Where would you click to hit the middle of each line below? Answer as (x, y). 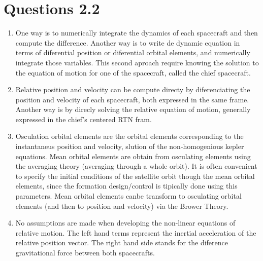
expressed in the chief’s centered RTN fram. (84, 119)
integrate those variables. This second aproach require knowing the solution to (137, 62)
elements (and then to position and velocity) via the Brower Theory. (122, 206)
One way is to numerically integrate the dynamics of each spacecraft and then (137, 33)
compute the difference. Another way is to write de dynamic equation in (128, 42)
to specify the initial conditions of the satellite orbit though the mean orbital (135, 176)
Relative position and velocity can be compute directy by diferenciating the (133, 89)
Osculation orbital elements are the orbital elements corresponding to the (129, 136)
